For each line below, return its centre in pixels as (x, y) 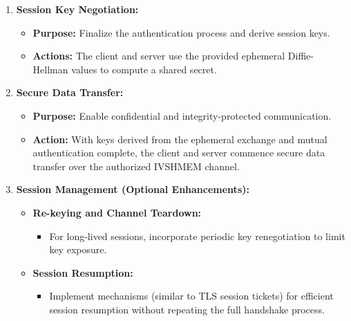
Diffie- (301, 56)
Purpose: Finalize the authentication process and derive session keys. (181, 32)
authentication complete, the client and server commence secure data (179, 153)
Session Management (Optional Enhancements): (133, 189)
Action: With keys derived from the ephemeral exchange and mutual (180, 139)
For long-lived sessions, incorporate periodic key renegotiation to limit (197, 236)
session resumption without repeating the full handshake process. (187, 309)
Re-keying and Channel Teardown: (117, 212)
